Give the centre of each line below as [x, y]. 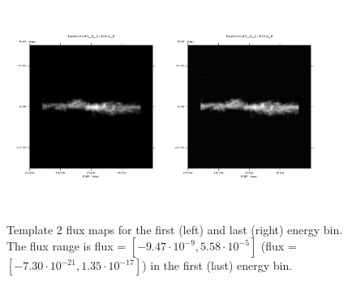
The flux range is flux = [67, 246]
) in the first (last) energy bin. [217, 265]
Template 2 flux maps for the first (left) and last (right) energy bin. [175, 229]
